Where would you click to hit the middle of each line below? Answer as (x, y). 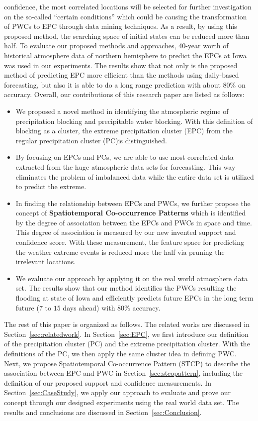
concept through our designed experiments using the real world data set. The (122, 402)
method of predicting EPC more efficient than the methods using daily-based (122, 75)
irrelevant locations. (46, 262)
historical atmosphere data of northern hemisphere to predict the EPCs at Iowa (125, 55)
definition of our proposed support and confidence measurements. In (108, 382)
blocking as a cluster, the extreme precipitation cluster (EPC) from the (124, 131)
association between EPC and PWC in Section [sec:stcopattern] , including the (124, 373)
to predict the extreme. (51, 186)
